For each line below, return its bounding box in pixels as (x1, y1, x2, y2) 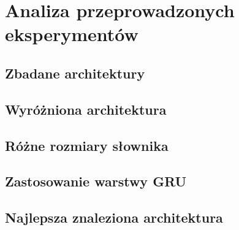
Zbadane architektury (5, 63, 145, 82)
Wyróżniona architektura (5, 99, 167, 118)
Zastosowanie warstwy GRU (5, 172, 187, 191)
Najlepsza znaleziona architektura (5, 208, 223, 227)
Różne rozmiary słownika (5, 136, 169, 155)
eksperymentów (5, 21, 138, 47)
